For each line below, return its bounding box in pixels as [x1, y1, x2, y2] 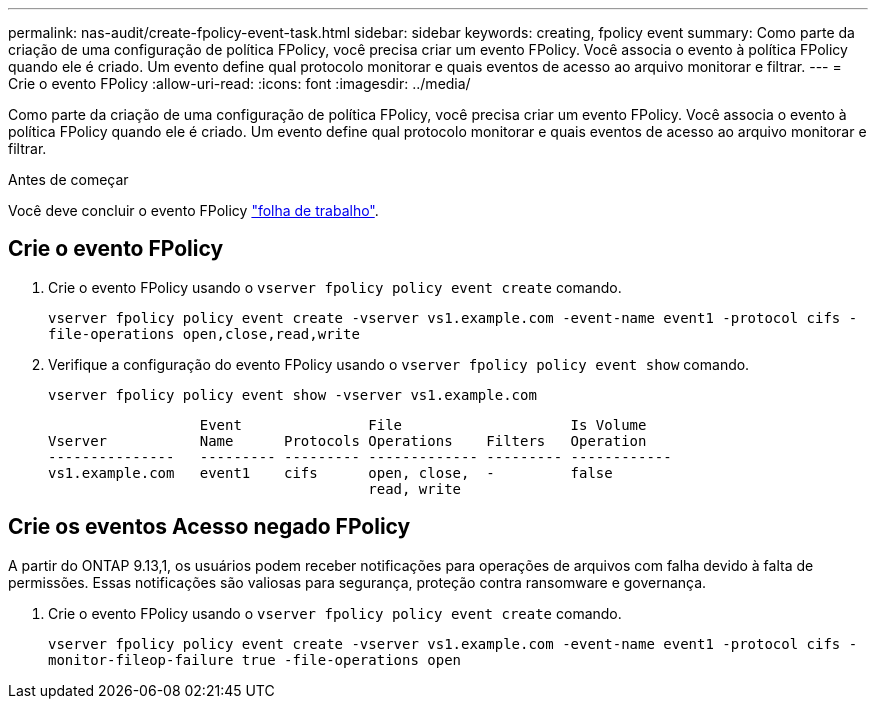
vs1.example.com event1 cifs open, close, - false [48, 464, 613, 481]
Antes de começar [8, 171, 129, 188]
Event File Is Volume [199, 416, 647, 433]
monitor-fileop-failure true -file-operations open [48, 651, 462, 668]
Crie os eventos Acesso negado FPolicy [8, 514, 411, 540]
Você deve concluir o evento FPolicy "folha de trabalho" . [8, 202, 379, 219]
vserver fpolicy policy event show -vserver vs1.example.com [48, 386, 537, 403]
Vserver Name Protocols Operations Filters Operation [48, 432, 647, 449]
